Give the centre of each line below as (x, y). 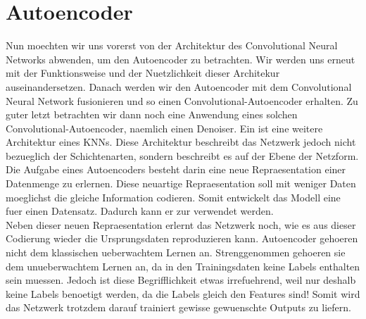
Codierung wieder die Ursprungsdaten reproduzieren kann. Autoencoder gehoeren (182, 238)
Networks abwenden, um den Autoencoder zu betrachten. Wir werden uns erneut (181, 59)
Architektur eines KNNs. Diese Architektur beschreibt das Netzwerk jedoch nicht (181, 142)
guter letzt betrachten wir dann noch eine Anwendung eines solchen (152, 114)
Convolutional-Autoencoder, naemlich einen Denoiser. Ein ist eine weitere (164, 128)
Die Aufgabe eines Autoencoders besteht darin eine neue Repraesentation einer (176, 169)
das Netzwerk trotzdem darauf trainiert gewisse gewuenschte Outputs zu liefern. (178, 307)
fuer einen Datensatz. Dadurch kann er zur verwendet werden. (140, 211)
